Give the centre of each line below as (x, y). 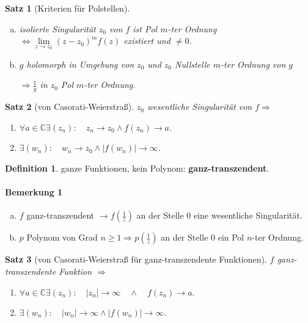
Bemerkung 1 (34, 192)
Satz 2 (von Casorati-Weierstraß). (70, 107)
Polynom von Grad (62, 237)
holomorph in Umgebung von (80, 64)
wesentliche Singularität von (200, 107)
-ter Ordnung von (253, 64)
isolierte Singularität (57, 28)
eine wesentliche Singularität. (248, 215)
